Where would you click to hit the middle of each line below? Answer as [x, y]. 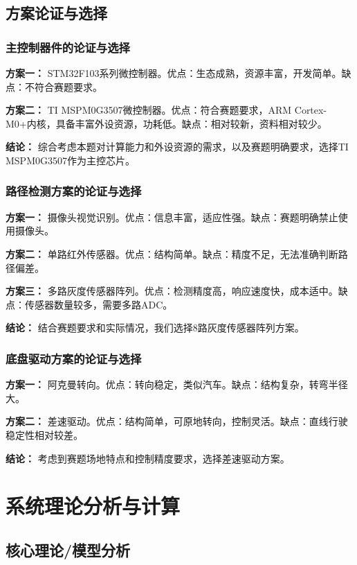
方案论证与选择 [56, 13]
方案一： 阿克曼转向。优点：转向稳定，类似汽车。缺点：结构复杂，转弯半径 [177, 384]
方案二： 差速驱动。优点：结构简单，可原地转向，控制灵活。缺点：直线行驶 [177, 421]
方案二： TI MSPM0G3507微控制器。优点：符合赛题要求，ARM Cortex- [166, 110]
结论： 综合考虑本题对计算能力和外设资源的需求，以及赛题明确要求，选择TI [177, 147]
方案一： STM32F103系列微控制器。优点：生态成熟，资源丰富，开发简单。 [174, 73]
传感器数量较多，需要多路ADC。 [99, 304]
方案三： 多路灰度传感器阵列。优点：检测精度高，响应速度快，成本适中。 [172, 291]
